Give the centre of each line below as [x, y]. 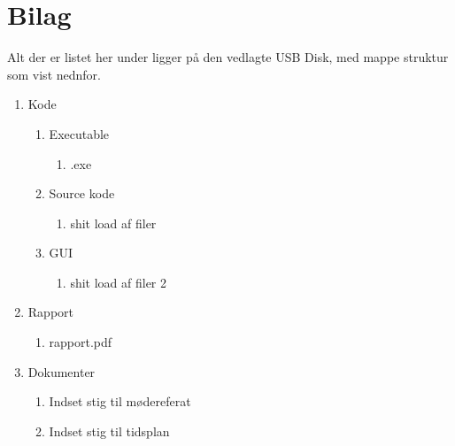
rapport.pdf [81, 342]
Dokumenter [62, 371]
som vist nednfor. [54, 74]
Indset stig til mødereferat [120, 401]
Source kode [82, 193]
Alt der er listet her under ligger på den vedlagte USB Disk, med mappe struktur [228, 57]
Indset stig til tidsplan [109, 431]
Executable [79, 133]
